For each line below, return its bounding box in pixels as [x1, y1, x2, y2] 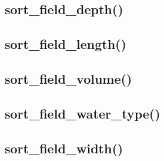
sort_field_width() [5, 139, 123, 157]
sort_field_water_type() [5, 104, 160, 122]
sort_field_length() [5, 35, 126, 53]
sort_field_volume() [5, 69, 132, 87]
